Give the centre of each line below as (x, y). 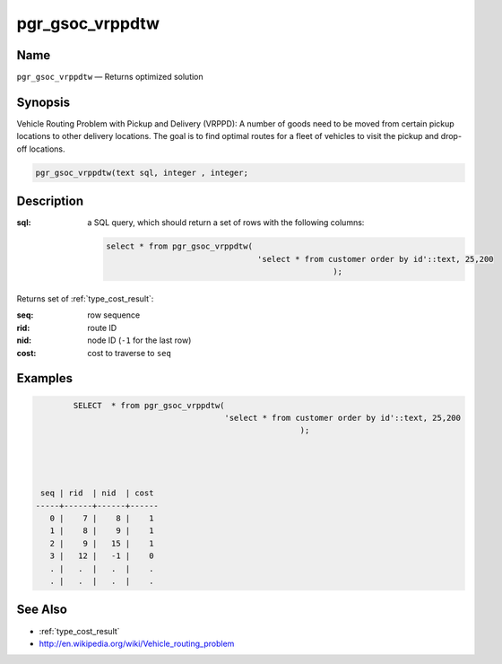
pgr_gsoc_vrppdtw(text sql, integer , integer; (142, 172)
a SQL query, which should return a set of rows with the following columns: (226, 223)
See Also (42, 610)
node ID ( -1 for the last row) (139, 340)
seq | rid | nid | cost (97, 493)
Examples (45, 378)
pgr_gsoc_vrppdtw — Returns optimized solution (110, 77)
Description (50, 201)
